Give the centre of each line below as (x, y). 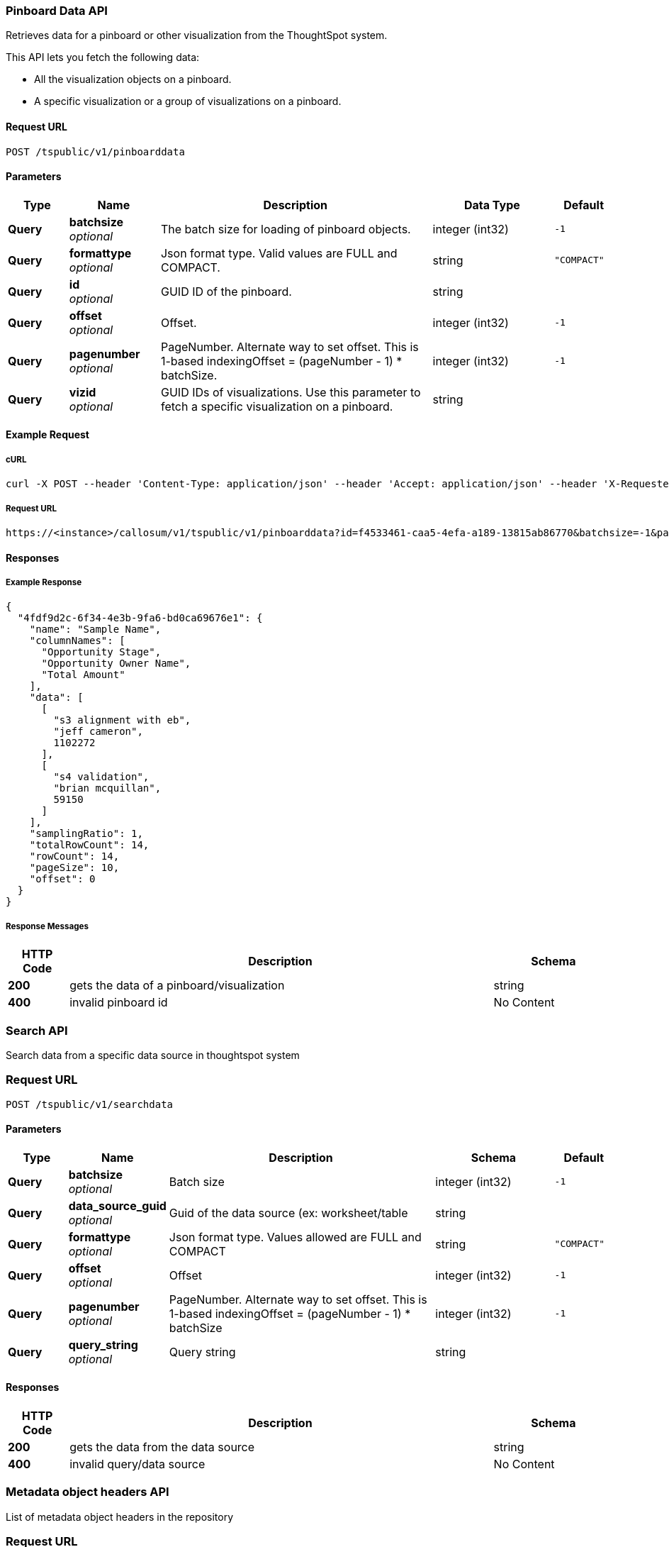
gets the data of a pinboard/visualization (177, 986)
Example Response (44, 582)
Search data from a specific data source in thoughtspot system (153, 1055)
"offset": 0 (62, 879)
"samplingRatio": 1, (86, 834)
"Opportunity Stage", (101, 652)
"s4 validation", (101, 777)
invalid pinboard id (119, 1003)
